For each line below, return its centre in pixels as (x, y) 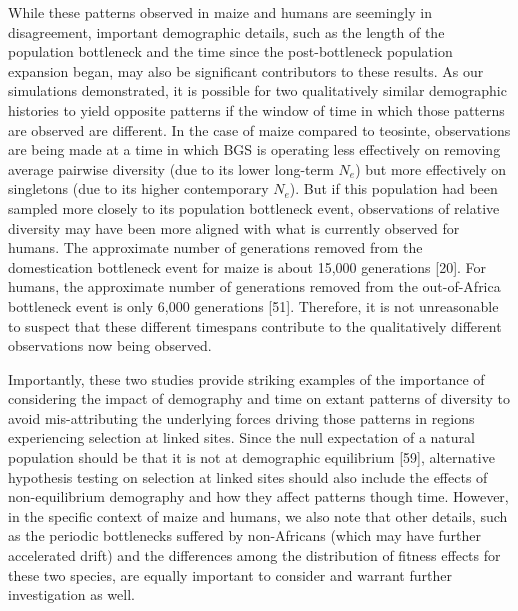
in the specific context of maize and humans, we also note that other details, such (258, 515)
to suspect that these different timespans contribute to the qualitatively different (255, 325)
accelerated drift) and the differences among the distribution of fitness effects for (254, 555)
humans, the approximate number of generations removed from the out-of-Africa (254, 286)
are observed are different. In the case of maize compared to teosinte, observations (259, 129)
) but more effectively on (431, 168)
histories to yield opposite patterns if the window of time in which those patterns (256, 109)
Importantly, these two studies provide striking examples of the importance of (246, 378)
